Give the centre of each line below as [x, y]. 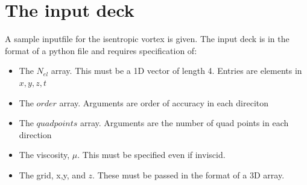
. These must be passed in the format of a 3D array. [188, 174]
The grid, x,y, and [52, 174]
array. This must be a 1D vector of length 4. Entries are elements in [176, 71]
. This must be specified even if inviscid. [151, 155]
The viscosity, [44, 155]
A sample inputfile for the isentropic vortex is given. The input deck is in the [147, 39]
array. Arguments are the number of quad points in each [184, 123]
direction [35, 134]
